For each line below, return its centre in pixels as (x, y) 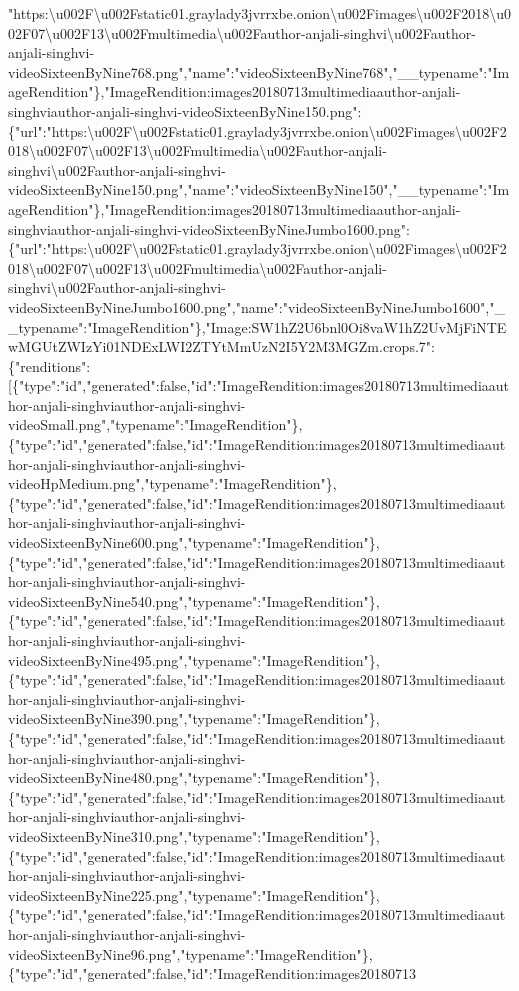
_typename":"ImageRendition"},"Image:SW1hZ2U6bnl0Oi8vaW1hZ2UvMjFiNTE (257, 326)
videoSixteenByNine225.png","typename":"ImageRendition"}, (194, 894)
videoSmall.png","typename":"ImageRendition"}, (155, 424)
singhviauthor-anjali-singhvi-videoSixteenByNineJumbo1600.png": (209, 228)
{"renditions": (49, 365)
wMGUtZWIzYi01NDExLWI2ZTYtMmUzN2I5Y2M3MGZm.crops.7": (221, 346)
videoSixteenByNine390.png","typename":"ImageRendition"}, (194, 718)
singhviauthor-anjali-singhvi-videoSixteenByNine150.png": (185, 110)
